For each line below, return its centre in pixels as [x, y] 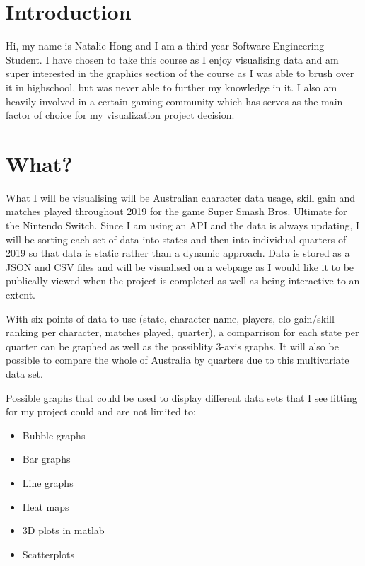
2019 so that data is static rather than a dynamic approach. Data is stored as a [178, 253]
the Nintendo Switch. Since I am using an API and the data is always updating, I [183, 225]
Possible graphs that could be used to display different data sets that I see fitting [181, 397]
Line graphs [48, 482]
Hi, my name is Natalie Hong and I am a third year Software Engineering [165, 46]
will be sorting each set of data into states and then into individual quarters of [176, 239]
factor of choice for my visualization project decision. [120, 115]
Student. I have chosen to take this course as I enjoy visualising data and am [172, 59]
